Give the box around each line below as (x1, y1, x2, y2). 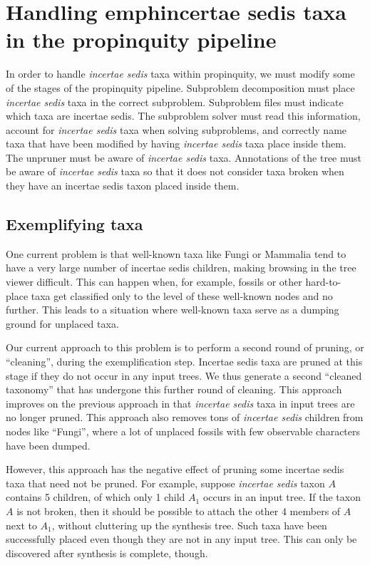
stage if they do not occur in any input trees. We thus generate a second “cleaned (6, 368, 362, 383)
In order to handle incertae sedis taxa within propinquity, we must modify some (6, 66, 355, 81)
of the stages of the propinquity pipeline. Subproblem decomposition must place (6, 80, 355, 95)
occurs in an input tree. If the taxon (202, 489, 361, 504)
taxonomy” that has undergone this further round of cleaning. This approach (6, 382, 342, 397)
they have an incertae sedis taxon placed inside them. (6, 178, 240, 193)
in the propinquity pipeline (6, 25, 277, 54)
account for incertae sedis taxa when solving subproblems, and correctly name (6, 122, 347, 137)
